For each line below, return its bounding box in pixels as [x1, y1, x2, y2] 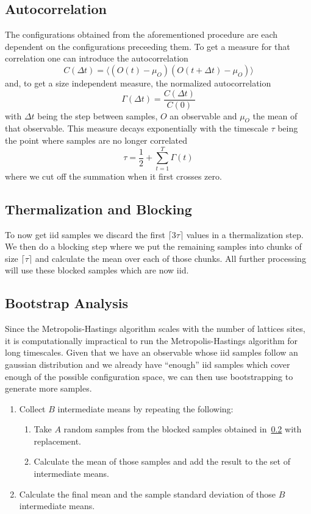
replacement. [34, 434, 82, 447]
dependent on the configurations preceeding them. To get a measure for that [5, 40, 290, 52]
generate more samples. [5, 382, 92, 395]
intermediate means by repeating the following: [57, 402, 234, 415]
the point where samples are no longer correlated [5, 134, 187, 147]
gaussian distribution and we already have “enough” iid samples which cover [5, 357, 290, 370]
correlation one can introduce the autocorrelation [5, 52, 188, 65]
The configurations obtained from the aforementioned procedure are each [5, 28, 278, 41]
